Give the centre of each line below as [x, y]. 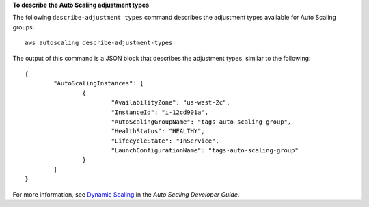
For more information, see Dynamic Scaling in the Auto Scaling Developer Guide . [126, 194]
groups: [24, 27]
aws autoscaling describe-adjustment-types [99, 43]
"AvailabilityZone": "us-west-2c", [170, 103]
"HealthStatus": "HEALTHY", [158, 131]
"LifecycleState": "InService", [165, 141]
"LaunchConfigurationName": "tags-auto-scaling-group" [205, 151]
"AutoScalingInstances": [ [99, 83]
